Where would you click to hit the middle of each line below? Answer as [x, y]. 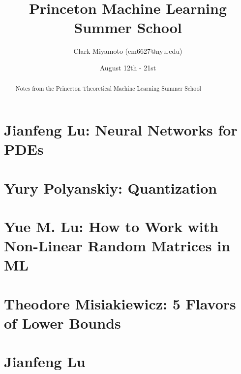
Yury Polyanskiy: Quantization [111, 187]
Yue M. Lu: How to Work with [111, 226]
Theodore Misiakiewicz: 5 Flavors [120, 303]
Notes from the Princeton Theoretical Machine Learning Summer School [108, 88]
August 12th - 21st [128, 67]
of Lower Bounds [62, 323]
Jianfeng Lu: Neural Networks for [121, 129]
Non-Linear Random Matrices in [117, 246]
